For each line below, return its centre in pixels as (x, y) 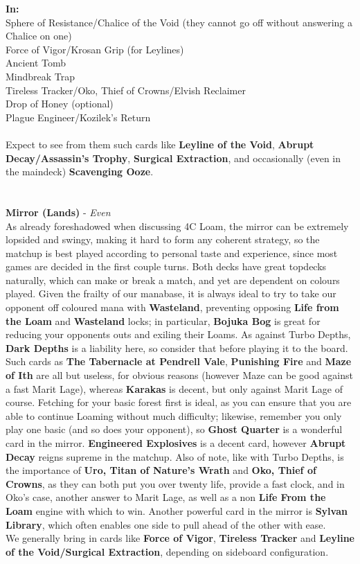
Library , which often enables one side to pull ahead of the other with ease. (166, 524)
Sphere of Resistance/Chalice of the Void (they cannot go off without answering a (179, 22)
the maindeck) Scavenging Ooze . (80, 171)
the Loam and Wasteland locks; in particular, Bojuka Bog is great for (163, 320)
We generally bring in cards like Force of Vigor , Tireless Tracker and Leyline (180, 538)
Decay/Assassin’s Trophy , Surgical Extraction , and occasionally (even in (173, 158)
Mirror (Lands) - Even (58, 212)
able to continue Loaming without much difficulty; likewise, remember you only (174, 415)
